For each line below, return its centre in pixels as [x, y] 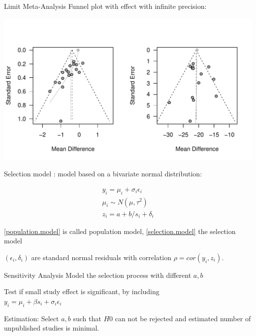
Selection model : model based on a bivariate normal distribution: [103, 174]
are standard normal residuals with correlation [101, 257]
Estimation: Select [32, 318]
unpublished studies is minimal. [52, 328]
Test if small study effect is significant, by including [82, 291]
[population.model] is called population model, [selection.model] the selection [120, 231]
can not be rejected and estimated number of [183, 318]
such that [87, 318]
